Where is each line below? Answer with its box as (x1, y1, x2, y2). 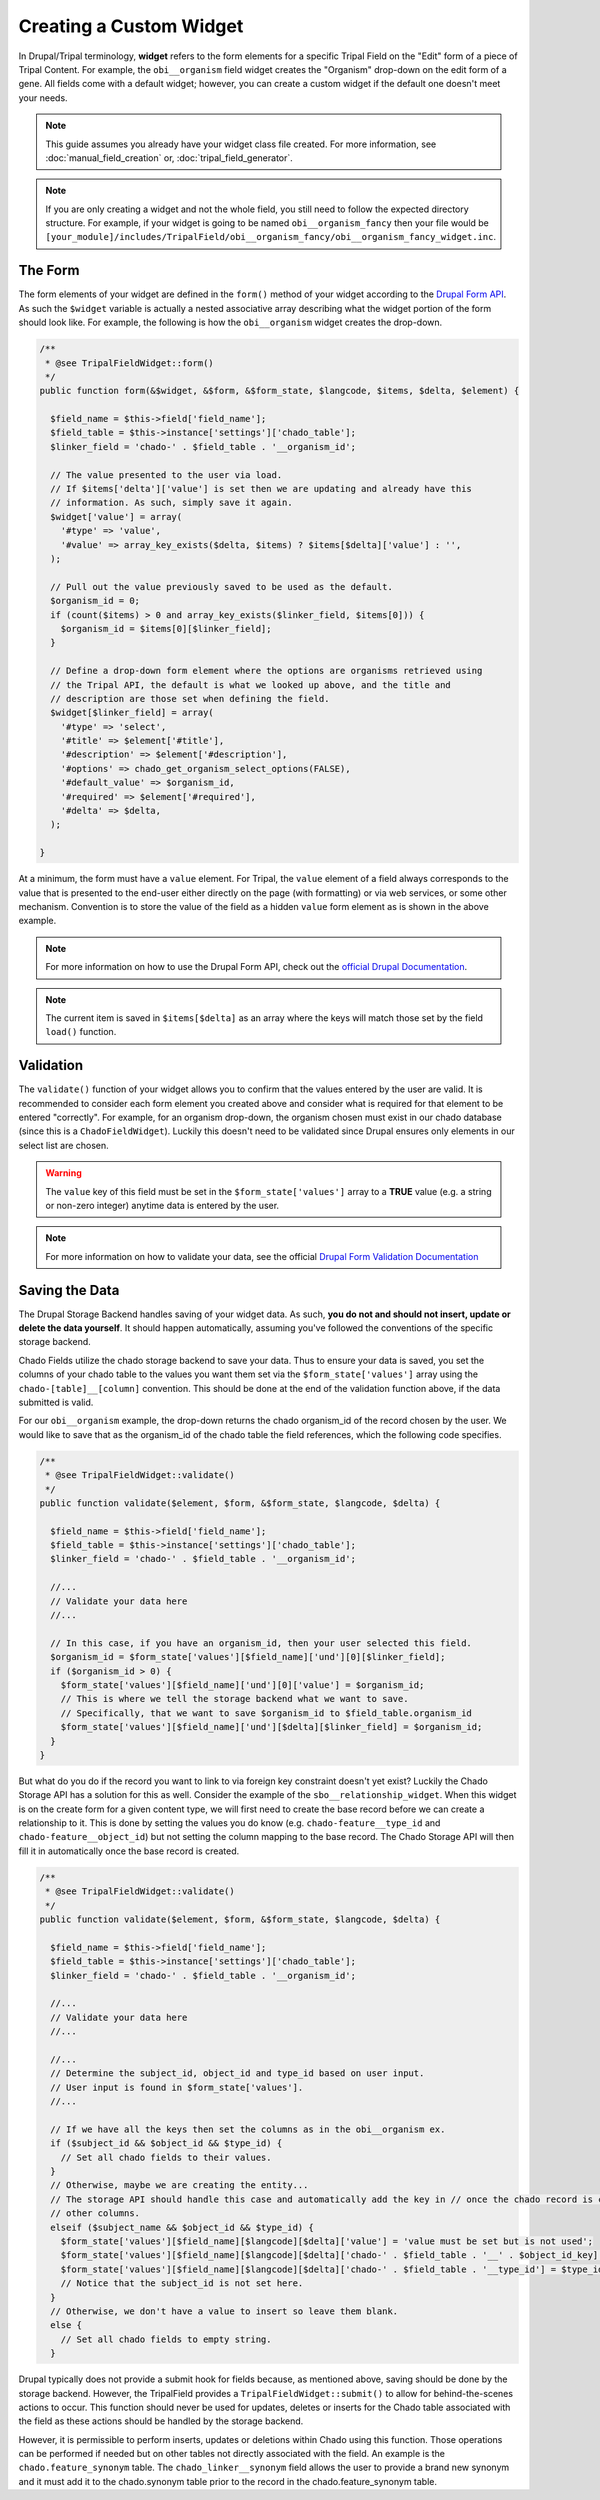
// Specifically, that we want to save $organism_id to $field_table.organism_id (60, 1707, 472, 1719)
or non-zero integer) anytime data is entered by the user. (45, 1199, 280, 1211)
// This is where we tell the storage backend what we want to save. (60, 1693, 409, 1705)
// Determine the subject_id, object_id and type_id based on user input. (50, 2068, 425, 2079)
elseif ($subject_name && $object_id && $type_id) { (50, 2221, 314, 2233)
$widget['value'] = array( (50, 511, 183, 522)
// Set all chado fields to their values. (60, 2151, 272, 2163)
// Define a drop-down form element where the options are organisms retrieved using (50, 665, 483, 677)
